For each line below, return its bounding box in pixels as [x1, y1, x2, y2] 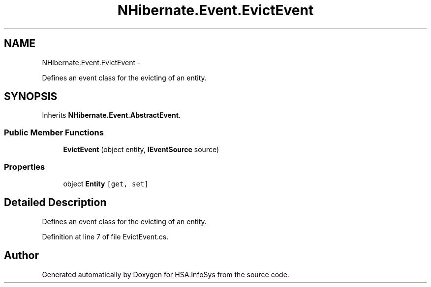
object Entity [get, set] [63, 179, 149, 188]
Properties [4, 161, 45, 172]
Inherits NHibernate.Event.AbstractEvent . [42, 111, 181, 120]
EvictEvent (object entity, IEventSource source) [63, 145, 219, 154]
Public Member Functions [4, 127, 104, 137]
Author [4, 249, 39, 262]
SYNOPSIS [4, 90, 58, 103]
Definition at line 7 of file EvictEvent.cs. [42, 232, 169, 241]
